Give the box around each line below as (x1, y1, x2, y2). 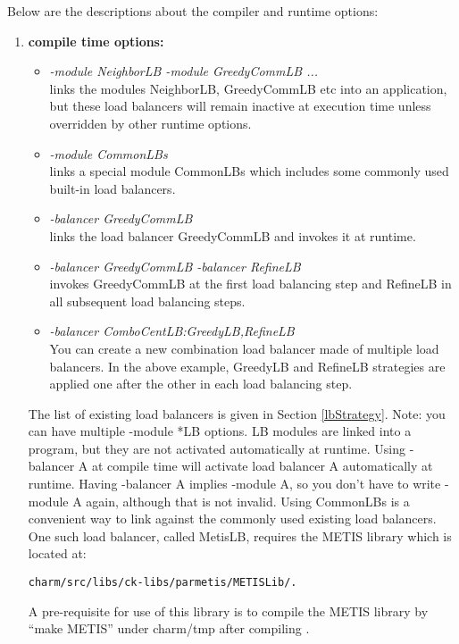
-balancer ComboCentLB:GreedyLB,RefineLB (49, 322, 295, 340)
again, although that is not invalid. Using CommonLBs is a (86, 491, 410, 510)
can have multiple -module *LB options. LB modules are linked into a (28, 422, 412, 440)
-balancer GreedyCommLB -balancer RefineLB (49, 256, 301, 275)
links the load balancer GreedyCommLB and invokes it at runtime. (49, 226, 416, 245)
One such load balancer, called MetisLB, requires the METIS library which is (28, 526, 452, 545)
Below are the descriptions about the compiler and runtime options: (7, 2, 379, 20)
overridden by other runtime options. (49, 113, 252, 132)
